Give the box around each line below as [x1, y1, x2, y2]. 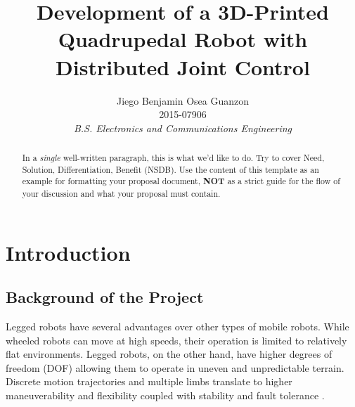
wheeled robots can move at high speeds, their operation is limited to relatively [6, 332, 347, 347]
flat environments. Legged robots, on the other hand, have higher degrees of [6, 347, 333, 361]
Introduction [6, 238, 131, 266]
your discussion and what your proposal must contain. [22, 188, 221, 200]
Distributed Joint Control [56, 52, 310, 81]
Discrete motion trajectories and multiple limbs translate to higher [6, 374, 292, 389]
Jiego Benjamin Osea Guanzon [116, 93, 249, 108]
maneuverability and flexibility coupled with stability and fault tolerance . [6, 388, 325, 403]
